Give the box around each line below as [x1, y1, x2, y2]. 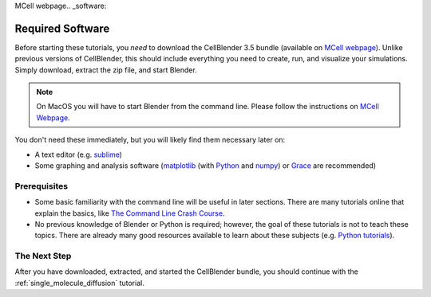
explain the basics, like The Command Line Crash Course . [34, 208, 225, 218]
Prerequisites [14, 180, 68, 191]
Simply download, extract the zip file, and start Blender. [14, 64, 197, 75]
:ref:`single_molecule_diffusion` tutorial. [14, 278, 145, 287]
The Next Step [14, 251, 72, 262]
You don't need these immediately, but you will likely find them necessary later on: [14, 135, 286, 145]
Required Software [14, 21, 110, 35]
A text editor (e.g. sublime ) [34, 150, 123, 159]
